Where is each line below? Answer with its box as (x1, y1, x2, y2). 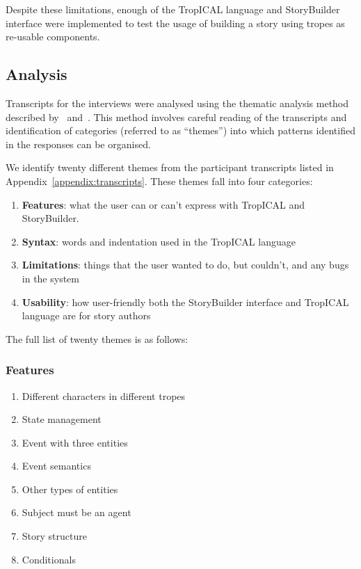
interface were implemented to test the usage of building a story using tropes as (6, 15, 345, 30)
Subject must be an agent (22, 505, 131, 520)
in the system (22, 271, 79, 285)
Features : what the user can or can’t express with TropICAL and (22, 197, 305, 211)
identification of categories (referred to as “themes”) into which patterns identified (6, 123, 355, 138)
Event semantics (22, 458, 91, 473)
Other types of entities (22, 481, 118, 496)
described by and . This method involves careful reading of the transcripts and (6, 109, 347, 124)
